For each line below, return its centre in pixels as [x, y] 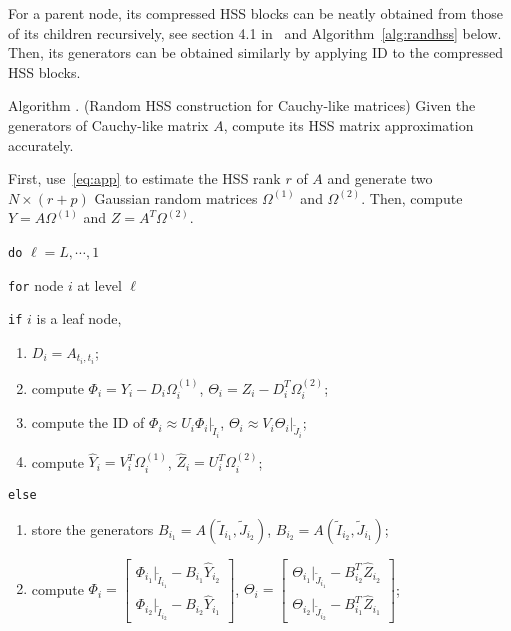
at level [99, 284]
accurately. [41, 144]
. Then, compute [412, 197]
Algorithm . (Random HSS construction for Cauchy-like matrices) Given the [242, 105]
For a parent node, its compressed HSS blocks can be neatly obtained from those [256, 13]
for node [36, 284]
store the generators [92, 528]
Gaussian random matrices [176, 197]
